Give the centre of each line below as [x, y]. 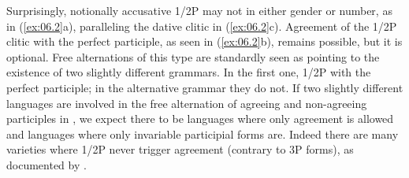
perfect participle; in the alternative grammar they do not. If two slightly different [205, 87]
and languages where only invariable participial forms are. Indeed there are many [203, 133]
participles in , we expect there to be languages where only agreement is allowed [200, 119]
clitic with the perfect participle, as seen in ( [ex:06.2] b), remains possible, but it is [204, 41]
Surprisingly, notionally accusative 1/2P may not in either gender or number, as [199, 10]
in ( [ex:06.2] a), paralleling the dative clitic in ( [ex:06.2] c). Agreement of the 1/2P [202, 26]
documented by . [46, 164]
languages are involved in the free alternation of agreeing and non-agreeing [187, 103]
